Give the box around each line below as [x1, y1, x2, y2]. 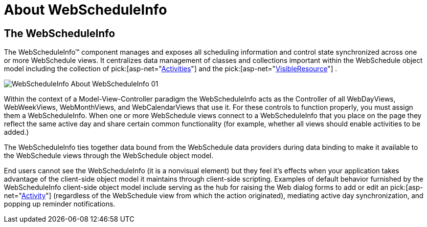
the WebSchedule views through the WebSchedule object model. [4, 151, 214, 160]
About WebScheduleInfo [4, 1, 167, 18]
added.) [4, 128, 29, 137]
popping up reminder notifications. [4, 200, 115, 208]
